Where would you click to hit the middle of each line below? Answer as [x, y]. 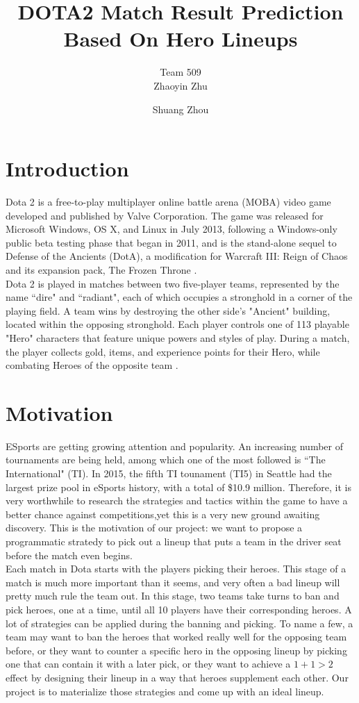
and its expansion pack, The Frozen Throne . [101, 270]
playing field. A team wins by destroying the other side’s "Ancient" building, [168, 310]
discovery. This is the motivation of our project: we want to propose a [154, 528]
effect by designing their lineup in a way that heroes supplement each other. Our [177, 677]
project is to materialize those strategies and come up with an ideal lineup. [165, 691]
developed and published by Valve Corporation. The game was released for [165, 215]
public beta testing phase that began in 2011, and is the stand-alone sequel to [171, 242]
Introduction [67, 168]
